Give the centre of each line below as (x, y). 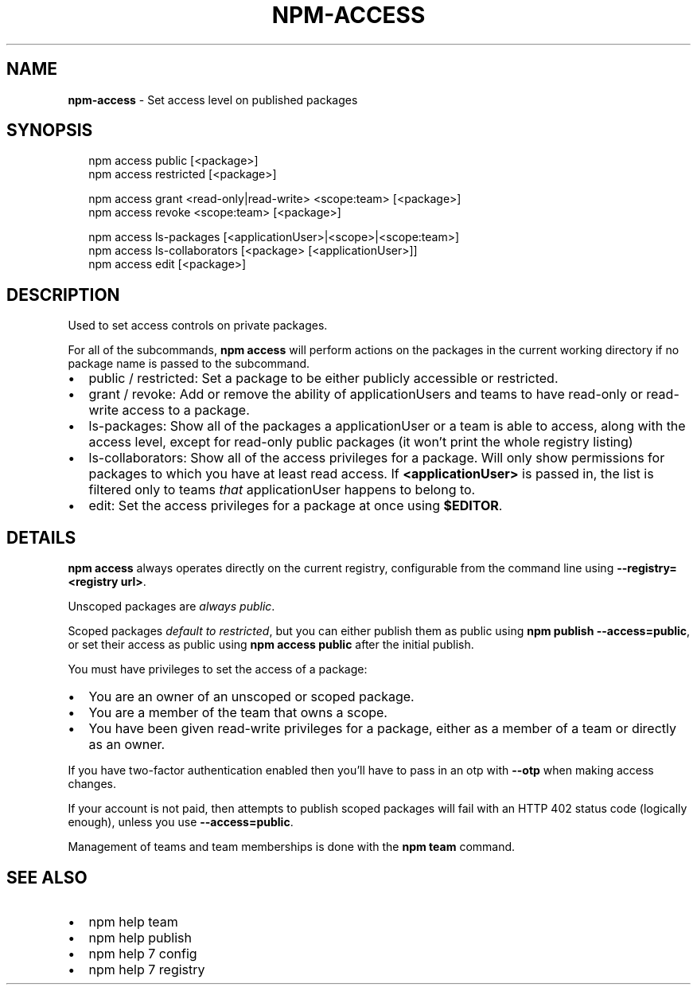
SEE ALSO (47, 877)
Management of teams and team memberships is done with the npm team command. (292, 847)
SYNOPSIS (50, 131)
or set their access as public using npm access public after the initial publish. (271, 645)
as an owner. (127, 745)
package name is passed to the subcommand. (189, 364)
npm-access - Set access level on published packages (213, 99)
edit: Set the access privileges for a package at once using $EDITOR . (296, 506)
